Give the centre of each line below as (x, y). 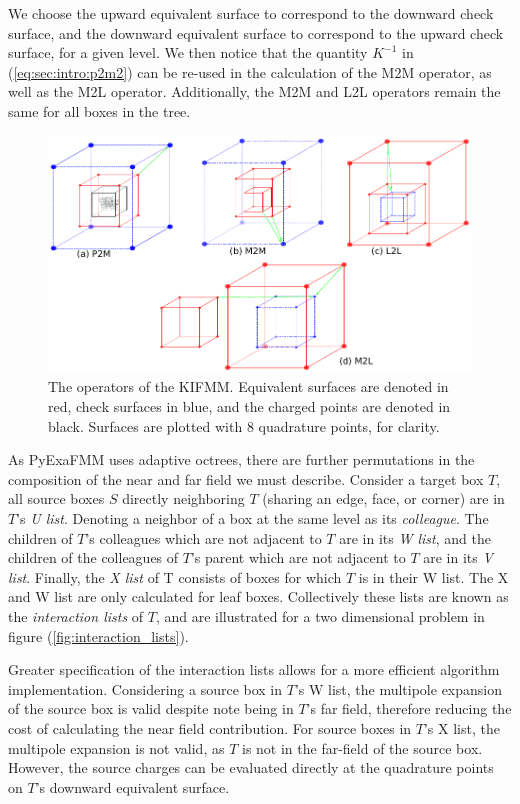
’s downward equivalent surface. (132, 786)
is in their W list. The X (433, 576)
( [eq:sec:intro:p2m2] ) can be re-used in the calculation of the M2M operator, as (250, 71)
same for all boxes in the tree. (99, 110)
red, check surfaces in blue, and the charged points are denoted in (249, 406)
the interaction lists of (76, 615)
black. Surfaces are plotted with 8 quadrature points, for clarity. (244, 425)
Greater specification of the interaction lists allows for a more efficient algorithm (254, 669)
